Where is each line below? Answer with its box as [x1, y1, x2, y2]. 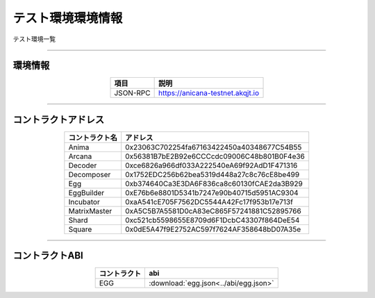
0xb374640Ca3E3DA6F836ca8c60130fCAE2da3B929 [125, 179, 303, 188]
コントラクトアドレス [12, 113, 104, 125]
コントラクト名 [68, 133, 117, 142]
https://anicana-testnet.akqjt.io [158, 88, 260, 98]
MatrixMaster [68, 206, 112, 215]
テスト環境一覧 [12, 35, 56, 43]
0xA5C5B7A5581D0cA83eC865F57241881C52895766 [125, 206, 301, 215]
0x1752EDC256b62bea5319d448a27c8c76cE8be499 [125, 169, 300, 179]
